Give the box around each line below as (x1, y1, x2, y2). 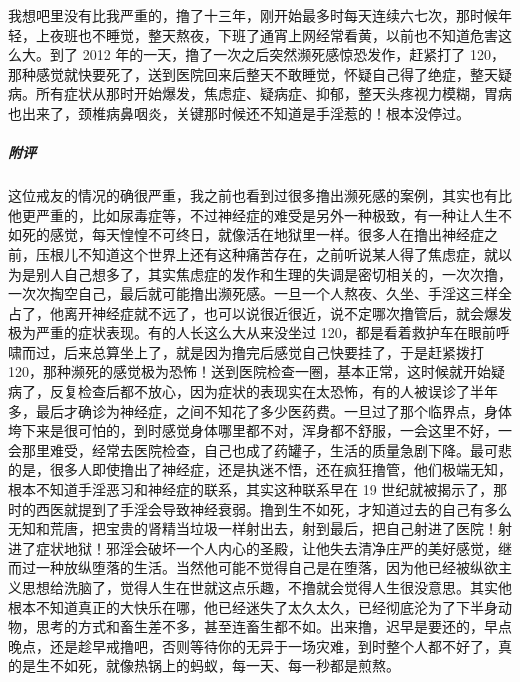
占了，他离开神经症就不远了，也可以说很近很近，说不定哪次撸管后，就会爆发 (8, 302, 512, 323)
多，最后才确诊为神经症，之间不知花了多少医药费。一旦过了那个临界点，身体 (8, 400, 512, 421)
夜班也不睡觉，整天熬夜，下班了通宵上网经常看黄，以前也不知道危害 (49, 24, 498, 45)
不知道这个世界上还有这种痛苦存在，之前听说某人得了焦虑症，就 (77, 243, 498, 264)
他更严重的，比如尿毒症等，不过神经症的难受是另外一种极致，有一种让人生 (8, 204, 498, 225)
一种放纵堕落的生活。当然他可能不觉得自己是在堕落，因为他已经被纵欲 (35, 557, 498, 578)
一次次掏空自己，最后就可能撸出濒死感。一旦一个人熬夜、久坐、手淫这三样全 (8, 283, 512, 304)
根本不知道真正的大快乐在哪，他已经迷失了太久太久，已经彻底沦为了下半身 (8, 596, 498, 617)
